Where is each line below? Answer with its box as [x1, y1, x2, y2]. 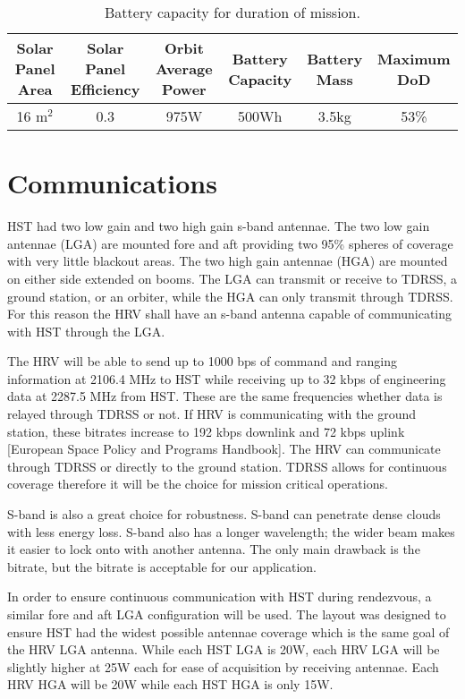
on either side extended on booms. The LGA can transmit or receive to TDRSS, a [7, 269, 458, 287]
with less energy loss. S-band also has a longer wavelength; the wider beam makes [7, 522, 455, 541]
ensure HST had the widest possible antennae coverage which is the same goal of [7, 622, 450, 641]
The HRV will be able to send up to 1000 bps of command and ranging [7, 352, 397, 371]
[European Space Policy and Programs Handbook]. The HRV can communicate [7, 439, 441, 458]
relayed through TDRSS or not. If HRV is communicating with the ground [7, 405, 417, 423]
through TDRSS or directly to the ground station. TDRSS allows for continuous [7, 456, 447, 475]
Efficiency [71, 79, 140, 99]
